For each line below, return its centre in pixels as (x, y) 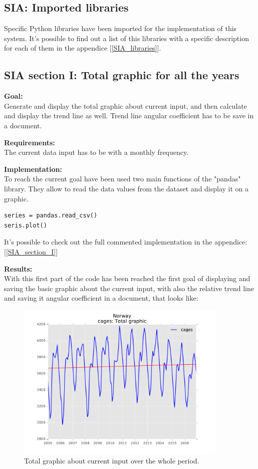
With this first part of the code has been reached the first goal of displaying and (127, 278)
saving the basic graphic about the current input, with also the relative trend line (129, 288)
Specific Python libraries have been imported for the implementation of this (120, 28)
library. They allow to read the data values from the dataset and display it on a (126, 188)
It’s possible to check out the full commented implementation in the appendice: (126, 242)
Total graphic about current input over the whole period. (112, 460)
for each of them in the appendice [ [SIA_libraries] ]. (83, 48)
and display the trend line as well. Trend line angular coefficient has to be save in (129, 115)
